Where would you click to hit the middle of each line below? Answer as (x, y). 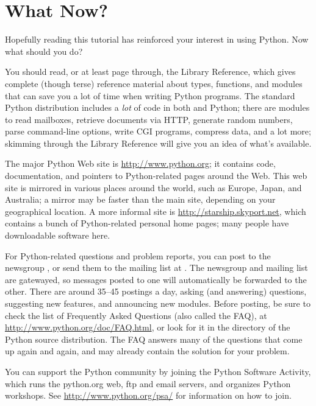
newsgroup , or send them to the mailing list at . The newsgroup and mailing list (156, 268)
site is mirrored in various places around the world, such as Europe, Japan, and (153, 187)
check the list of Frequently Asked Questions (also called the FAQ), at (136, 315)
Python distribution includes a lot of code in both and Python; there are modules (157, 107)
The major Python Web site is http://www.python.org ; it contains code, (140, 163)
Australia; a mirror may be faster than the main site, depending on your (140, 199)
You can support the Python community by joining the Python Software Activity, (158, 371)
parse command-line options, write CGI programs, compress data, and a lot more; (158, 131)
